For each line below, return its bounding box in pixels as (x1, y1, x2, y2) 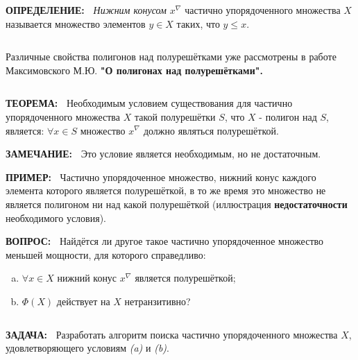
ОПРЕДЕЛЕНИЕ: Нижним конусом (6, 3, 167, 17)
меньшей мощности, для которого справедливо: (6, 247, 206, 262)
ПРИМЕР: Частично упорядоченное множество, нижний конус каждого (6, 169, 316, 184)
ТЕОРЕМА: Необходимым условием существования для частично (6, 96, 293, 110)
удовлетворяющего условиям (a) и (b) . (6, 341, 169, 355)
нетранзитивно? (124, 293, 191, 308)
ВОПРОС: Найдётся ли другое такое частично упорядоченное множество (6, 234, 324, 248)
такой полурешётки (134, 109, 216, 123)
